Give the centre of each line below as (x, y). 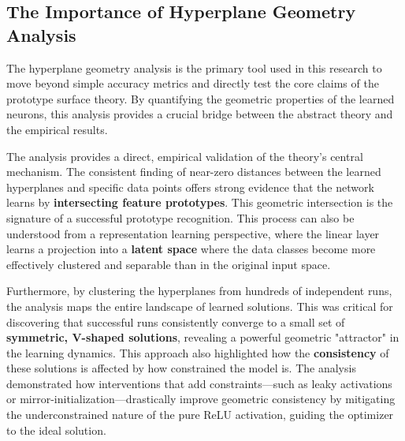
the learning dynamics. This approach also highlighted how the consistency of (198, 352)
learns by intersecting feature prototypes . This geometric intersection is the (200, 202)
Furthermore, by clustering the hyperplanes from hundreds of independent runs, (199, 291)
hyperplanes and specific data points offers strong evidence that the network (190, 187)
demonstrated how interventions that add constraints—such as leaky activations (199, 383)
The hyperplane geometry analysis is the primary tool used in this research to (194, 67)
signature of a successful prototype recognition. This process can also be (180, 217)
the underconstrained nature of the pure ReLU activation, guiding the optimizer (200, 415)
